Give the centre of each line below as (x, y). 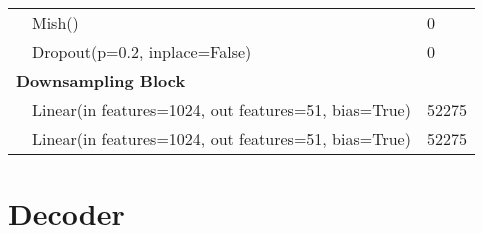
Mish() (55, 22)
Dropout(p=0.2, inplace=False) (142, 51)
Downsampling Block (101, 80)
